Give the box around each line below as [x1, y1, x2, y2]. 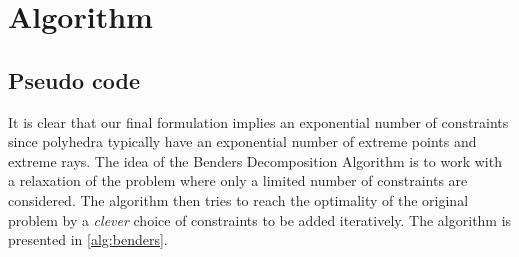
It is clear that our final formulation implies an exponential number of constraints [8, 111, 509, 132]
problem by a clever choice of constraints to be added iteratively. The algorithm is [8, 209, 512, 230]
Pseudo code [8, 64, 141, 95]
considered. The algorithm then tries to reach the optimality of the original [8, 189, 469, 210]
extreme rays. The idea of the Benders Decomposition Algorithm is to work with [8, 150, 502, 171]
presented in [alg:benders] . [8, 229, 168, 250]
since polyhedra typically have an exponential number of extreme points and [8, 131, 477, 152]
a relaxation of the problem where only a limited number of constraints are [8, 170, 468, 191]
